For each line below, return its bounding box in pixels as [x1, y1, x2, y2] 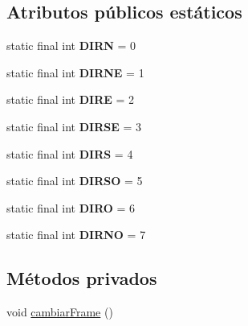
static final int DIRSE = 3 [6, 118, 141, 134]
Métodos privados [6, 266, 157, 291]
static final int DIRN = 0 [6, 37, 136, 54]
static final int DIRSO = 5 [6, 172, 143, 189]
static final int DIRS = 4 [6, 145, 133, 162]
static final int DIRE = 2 [6, 91, 135, 108]
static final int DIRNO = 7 [6, 226, 146, 243]
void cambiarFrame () [6, 303, 113, 320]
